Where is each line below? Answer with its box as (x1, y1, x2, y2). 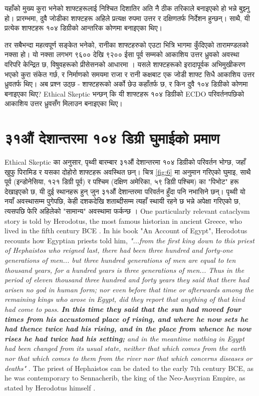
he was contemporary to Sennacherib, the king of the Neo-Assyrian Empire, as (5, 372, 245, 383)
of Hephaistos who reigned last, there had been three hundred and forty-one (5, 245, 233, 255)
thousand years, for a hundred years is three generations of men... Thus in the (5, 264, 244, 275)
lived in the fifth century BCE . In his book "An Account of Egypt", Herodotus (5, 225, 247, 236)
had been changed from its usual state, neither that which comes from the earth (5, 343, 246, 353)
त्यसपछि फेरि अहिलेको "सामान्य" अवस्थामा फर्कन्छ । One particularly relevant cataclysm (5, 206, 250, 216)
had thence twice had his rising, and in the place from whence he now (5, 323, 251, 334)
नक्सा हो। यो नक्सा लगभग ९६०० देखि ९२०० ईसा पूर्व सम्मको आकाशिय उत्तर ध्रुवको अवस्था (5, 49, 239, 60)
